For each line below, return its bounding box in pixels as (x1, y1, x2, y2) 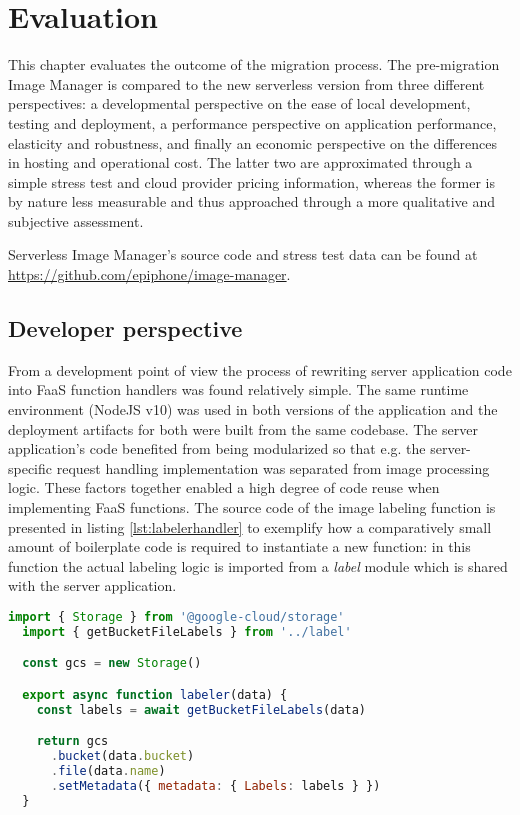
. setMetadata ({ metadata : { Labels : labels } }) (50, 778, 381, 793)
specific (8, 457, 53, 478)
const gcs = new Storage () (22, 656, 202, 671)
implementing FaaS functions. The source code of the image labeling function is (8, 497, 496, 518)
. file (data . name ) (50, 764, 166, 779)
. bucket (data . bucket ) (50, 749, 195, 764)
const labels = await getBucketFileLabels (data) (36, 702, 367, 717)
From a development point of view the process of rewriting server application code (8, 359, 512, 380)
